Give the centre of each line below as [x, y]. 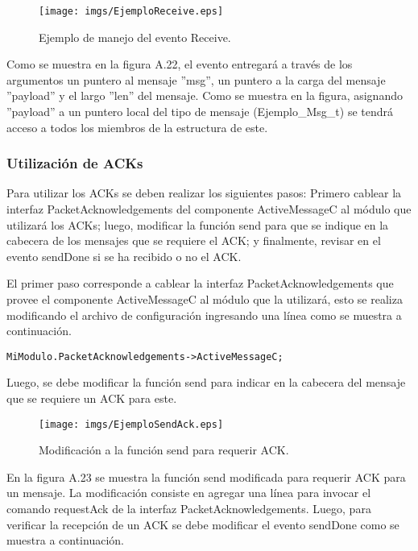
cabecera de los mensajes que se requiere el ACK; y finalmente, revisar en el [194, 240]
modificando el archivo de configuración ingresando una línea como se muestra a [204, 315]
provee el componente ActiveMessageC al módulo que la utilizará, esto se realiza [205, 299]
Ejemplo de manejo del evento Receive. [135, 37]
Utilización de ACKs [75, 163]
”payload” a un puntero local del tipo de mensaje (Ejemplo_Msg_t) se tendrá [200, 112]
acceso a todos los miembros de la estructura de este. [137, 127]
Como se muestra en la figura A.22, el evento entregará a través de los [180, 64]
